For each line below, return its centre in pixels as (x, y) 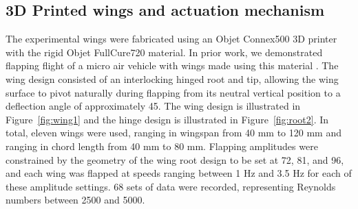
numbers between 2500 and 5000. (75, 200)
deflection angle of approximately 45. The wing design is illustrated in (153, 106)
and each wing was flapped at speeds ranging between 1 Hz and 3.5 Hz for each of (179, 173)
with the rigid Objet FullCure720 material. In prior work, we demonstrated (164, 52)
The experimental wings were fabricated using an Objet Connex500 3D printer (171, 39)
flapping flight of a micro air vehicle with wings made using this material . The (172, 65)
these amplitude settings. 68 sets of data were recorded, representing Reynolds (171, 186)
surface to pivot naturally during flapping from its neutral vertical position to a (173, 92)
